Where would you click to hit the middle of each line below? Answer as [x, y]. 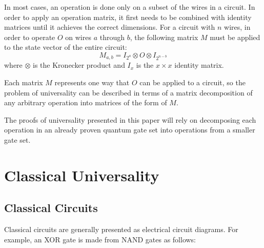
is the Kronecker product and [79, 65]
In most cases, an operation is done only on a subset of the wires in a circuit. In [130, 7]
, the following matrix [164, 37]
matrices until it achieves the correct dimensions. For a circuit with [110, 27]
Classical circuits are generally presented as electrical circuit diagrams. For [121, 229]
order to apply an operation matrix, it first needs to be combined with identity [128, 17]
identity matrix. [199, 65]
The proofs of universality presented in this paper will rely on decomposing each [130, 119]
